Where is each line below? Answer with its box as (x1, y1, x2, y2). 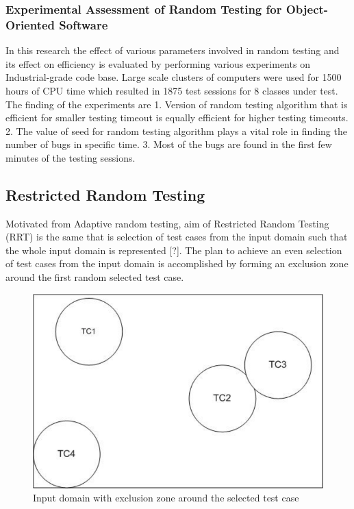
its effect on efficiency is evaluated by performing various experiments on (5, 56, 310, 71)
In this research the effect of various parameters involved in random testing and (5, 43, 340, 58)
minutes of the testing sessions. (5, 150, 136, 164)
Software (59, 16, 108, 33)
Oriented (5, 16, 55, 33)
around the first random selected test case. (5, 270, 184, 284)
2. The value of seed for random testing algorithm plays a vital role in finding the (5, 123, 347, 138)
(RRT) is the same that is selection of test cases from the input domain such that (5, 229, 348, 244)
